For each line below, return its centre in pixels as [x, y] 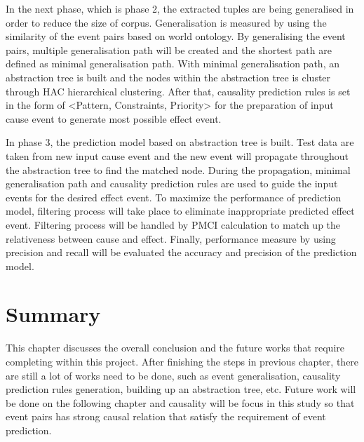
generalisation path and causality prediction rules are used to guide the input [172, 183]
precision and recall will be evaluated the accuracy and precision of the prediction [181, 252]
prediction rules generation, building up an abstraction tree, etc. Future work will [181, 389]
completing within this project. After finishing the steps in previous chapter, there [182, 361]
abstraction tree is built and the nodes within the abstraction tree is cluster [168, 77]
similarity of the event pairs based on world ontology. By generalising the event [176, 36]
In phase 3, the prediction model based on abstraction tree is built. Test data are [180, 142]
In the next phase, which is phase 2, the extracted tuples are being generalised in [180, 8]
